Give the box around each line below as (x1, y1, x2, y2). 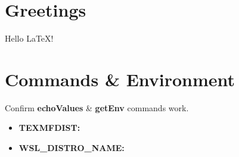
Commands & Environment (5, 67, 235, 91)
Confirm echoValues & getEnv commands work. (5, 101, 189, 114)
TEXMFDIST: (18, 121, 80, 134)
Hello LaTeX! (5, 32, 54, 45)
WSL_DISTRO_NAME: (18, 142, 125, 154)
